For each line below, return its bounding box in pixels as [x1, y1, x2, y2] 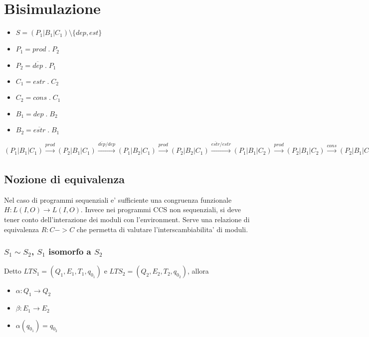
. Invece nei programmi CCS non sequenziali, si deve [80, 204, 241, 215]
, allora [187, 266, 209, 276]
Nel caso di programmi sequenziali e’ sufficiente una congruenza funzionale [4, 194, 232, 205]
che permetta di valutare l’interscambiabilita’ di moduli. [76, 224, 248, 234]
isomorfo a [48, 245, 91, 258]
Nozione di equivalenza [4, 171, 125, 186]
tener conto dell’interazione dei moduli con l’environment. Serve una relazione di [4, 214, 250, 224]
